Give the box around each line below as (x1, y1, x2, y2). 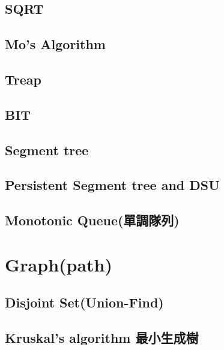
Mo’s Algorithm (5, 35, 106, 53)
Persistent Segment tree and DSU (5, 176, 220, 194)
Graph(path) (5, 252, 113, 276)
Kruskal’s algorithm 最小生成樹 (5, 328, 199, 347)
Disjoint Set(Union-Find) (5, 293, 164, 312)
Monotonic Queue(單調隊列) (5, 211, 180, 230)
